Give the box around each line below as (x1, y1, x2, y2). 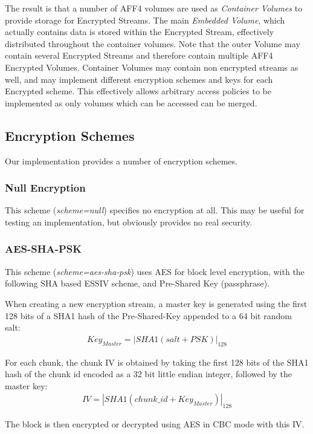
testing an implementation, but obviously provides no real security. (5, 215, 253, 228)
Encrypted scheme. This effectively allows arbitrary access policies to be (5, 85, 271, 97)
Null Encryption (5, 180, 86, 195)
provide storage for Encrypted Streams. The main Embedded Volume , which (5, 13, 285, 26)
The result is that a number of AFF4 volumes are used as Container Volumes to (5, 2, 303, 14)
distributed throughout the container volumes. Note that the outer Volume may (5, 37, 300, 50)
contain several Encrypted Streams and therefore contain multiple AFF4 (5, 49, 273, 62)
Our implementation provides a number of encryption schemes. (5, 154, 237, 167)
